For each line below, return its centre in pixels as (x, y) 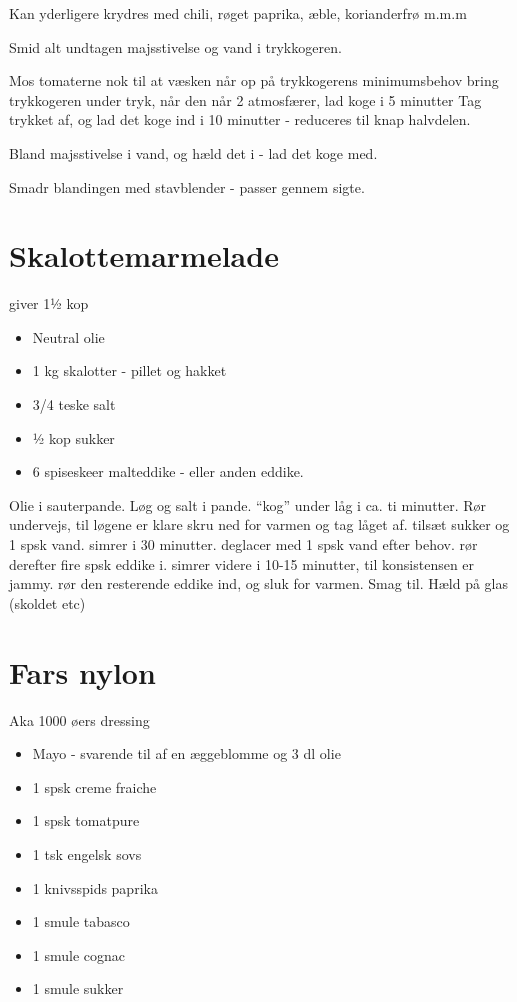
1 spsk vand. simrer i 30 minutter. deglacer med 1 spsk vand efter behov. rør (243, 544)
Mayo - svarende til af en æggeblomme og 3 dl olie (186, 753)
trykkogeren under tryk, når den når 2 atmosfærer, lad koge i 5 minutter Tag (245, 99)
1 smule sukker (78, 988)
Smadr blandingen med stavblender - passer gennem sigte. (187, 186)
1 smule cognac (79, 954)
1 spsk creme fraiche (94, 786)
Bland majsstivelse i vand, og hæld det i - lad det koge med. (193, 152)
